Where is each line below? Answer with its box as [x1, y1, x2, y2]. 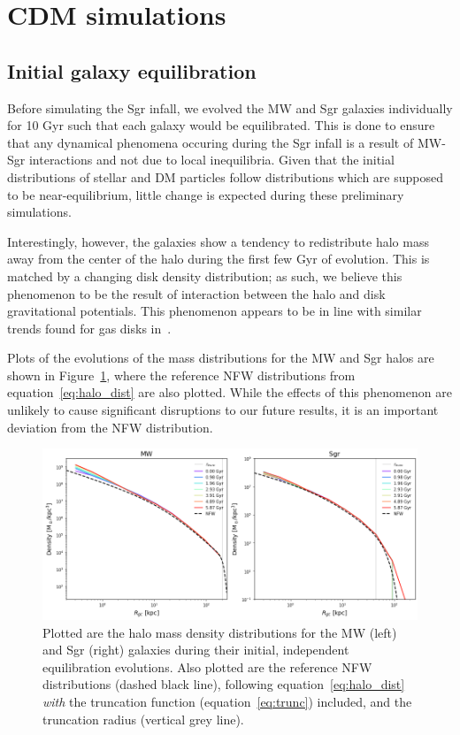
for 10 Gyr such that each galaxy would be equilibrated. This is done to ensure [7, 116, 435, 134]
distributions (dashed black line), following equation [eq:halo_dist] [42, 675, 405, 693]
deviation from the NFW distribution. [7, 417, 213, 436]
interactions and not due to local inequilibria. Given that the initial [28, 150, 395, 169]
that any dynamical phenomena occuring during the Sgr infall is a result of [7, 133, 414, 151]
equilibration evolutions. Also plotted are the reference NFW [42, 657, 372, 676]
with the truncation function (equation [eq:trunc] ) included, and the [42, 692, 412, 710]
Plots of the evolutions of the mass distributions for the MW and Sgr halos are [7, 348, 434, 367]
